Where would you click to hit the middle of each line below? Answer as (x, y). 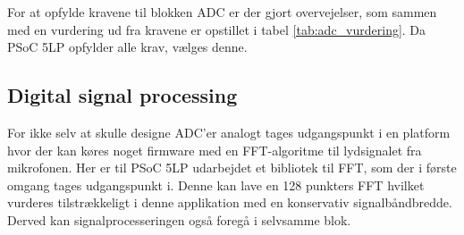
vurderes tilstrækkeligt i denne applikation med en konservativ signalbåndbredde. (230, 202)
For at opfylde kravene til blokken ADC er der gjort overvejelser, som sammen (222, 12)
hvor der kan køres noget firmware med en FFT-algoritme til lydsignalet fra (215, 150)
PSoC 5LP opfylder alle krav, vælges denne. (127, 47)
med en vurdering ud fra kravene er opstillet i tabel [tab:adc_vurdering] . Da (217, 29)
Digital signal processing (122, 95)
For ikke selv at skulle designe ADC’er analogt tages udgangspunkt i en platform (229, 132)
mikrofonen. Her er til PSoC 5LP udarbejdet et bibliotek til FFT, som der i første (232, 168)
